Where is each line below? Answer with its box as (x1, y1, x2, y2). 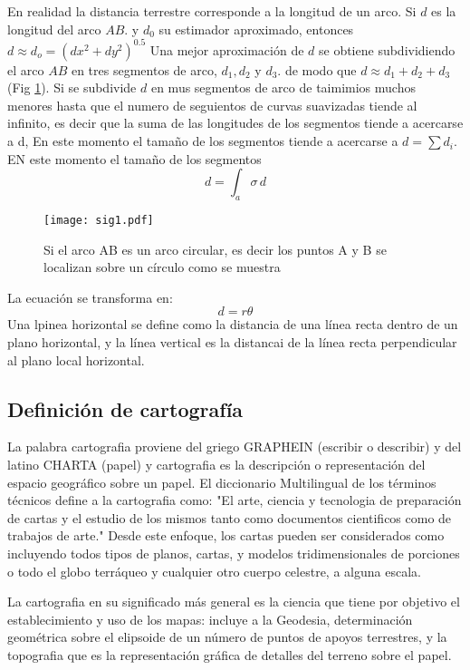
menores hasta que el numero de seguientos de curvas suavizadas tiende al (7, 95, 417, 114)
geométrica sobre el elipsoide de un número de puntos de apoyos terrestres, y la (7, 627, 447, 646)
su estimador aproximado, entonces (158, 19, 354, 38)
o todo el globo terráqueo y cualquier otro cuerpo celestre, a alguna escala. (7, 561, 421, 580)
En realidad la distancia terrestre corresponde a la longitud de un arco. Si (7, 2, 417, 20)
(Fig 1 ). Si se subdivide (7, 78, 137, 97)
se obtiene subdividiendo (318, 40, 456, 59)
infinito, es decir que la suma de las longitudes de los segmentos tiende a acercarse (7, 113, 464, 132)
